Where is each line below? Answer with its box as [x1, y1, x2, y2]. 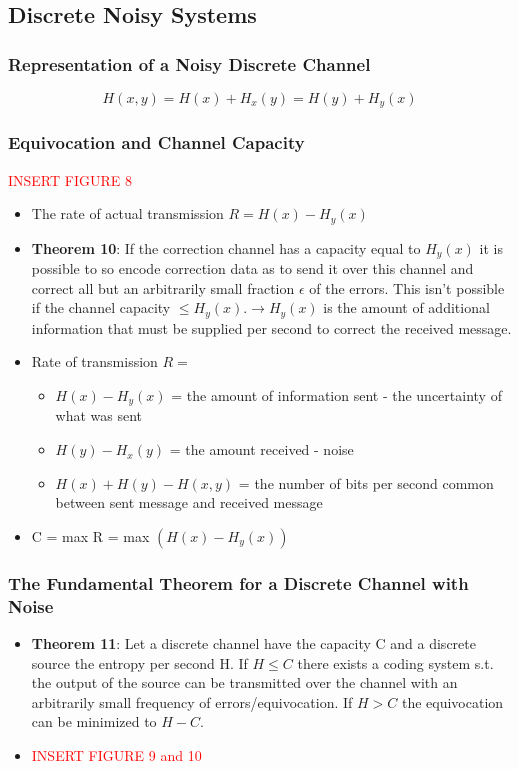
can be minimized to [31, 711, 157, 732]
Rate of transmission [31, 351, 158, 372]
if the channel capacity [31, 297, 171, 318]
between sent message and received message [55, 492, 323, 513]
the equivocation [401, 691, 504, 712]
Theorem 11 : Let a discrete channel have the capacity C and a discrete [31, 632, 476, 653]
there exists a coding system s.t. [297, 652, 494, 673]
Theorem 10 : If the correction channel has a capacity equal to [31, 237, 421, 258]
